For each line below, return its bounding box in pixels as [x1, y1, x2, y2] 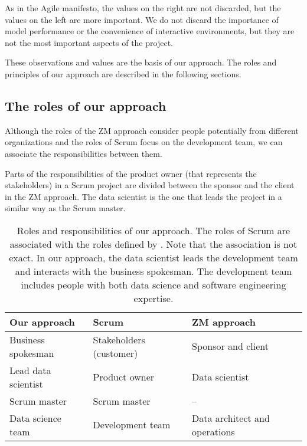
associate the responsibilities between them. [5, 147, 162, 159]
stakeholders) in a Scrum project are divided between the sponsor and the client [5, 179, 295, 191]
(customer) [93, 346, 138, 360]
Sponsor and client [192, 339, 269, 353]
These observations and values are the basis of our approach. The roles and [5, 56, 277, 68]
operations [192, 424, 235, 438]
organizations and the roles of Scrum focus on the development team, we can [5, 136, 283, 148]
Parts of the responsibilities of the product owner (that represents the [5, 167, 257, 179]
